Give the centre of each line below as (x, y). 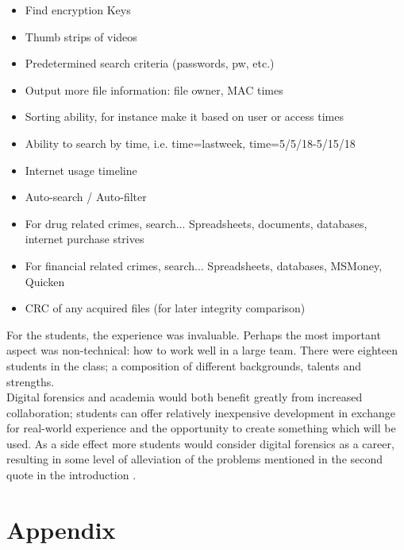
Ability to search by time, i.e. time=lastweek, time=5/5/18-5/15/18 (190, 143)
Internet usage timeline (81, 170)
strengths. (31, 381)
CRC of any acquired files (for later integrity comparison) (165, 308)
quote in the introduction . (71, 475)
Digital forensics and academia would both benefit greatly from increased (185, 397)
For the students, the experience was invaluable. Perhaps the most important (194, 334)
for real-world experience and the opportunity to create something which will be (201, 428)
